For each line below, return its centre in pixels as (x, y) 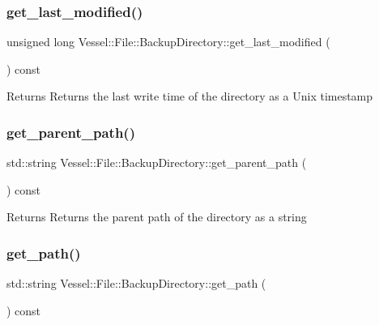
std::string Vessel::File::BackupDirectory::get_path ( (136, 283)
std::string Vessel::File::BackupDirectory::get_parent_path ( (157, 162)
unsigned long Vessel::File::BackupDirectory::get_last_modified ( (168, 42)
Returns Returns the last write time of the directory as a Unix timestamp (190, 96)
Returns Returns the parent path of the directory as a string (157, 217)
